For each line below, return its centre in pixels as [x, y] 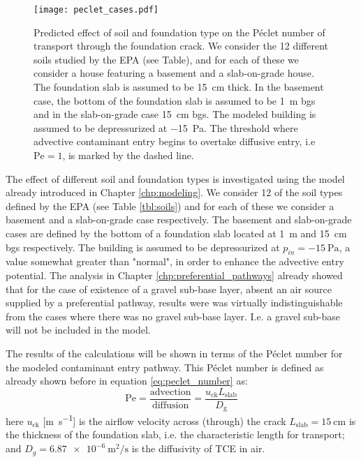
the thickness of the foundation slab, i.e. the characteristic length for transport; [175, 434]
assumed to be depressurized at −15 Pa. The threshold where [166, 127]
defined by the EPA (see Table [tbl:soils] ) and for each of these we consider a [170, 206]
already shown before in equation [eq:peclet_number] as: [127, 381]
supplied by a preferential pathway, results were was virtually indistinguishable [174, 303]
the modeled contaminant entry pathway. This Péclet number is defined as [165, 367]
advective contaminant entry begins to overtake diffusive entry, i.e [175, 141]
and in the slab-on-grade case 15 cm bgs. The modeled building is [175, 114]
